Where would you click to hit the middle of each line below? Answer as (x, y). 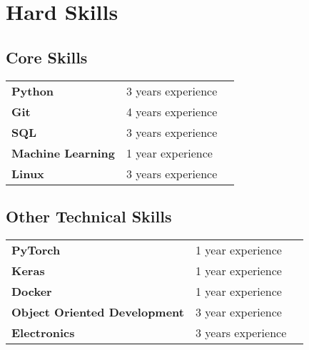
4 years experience (172, 111)
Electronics (43, 332)
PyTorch (36, 249)
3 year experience (239, 312)
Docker (32, 291)
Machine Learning (63, 153)
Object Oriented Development (98, 312)
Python (33, 91)
